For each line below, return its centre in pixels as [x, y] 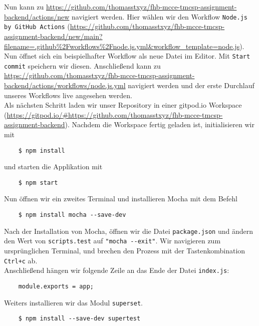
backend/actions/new [37, 16]
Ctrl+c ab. [21, 260]
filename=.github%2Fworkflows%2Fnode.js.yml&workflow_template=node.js [122, 46]
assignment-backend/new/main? [53, 36]
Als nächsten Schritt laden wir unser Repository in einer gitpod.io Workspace [123, 105]
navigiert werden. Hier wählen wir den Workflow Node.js [160, 16]
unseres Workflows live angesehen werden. [68, 95]
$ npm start [38, 183]
